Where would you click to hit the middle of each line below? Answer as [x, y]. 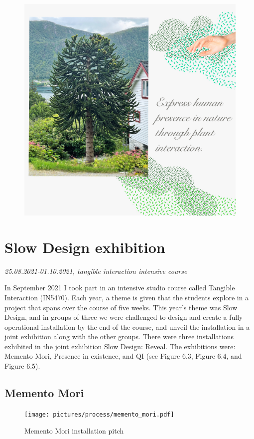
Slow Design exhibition [85, 247]
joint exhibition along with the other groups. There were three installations [119, 336]
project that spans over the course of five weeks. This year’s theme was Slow [121, 307]
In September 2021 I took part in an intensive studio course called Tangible [120, 288]
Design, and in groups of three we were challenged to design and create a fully [124, 317]
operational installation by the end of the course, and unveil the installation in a [127, 327]
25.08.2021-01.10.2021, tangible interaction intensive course [96, 271]
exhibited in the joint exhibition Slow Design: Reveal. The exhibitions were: [120, 346]
